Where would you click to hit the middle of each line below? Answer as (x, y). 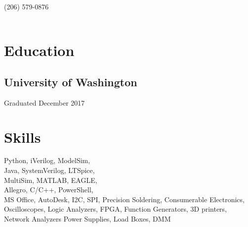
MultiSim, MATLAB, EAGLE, (51, 180)
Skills (22, 137)
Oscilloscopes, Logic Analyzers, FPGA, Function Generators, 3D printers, (116, 209)
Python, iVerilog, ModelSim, (47, 160)
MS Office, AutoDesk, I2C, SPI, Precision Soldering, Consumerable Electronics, (124, 199)
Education (39, 50)
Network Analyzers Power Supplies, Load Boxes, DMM (87, 219)
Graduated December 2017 (44, 102)
